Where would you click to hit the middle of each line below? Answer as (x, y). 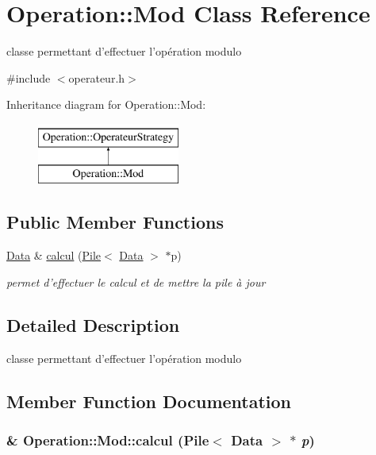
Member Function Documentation (149, 401)
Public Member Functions (115, 222)
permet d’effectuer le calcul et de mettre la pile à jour (136, 281)
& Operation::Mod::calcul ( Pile (108, 440)
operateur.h (97, 77)
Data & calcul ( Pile (54, 255)
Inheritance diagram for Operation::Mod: (106, 104)
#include (29, 77)
